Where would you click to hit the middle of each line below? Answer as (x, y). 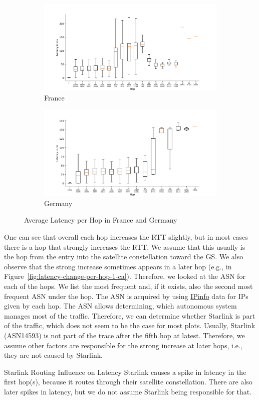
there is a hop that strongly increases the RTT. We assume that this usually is (125, 246)
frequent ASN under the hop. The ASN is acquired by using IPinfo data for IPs (126, 296)
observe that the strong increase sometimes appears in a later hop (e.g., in (118, 266)
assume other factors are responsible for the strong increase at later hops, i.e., (123, 345)
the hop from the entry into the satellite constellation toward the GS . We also (124, 257)
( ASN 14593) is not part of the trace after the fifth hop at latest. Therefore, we (124, 335)
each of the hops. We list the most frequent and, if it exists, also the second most (128, 286)
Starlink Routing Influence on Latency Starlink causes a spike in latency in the (125, 372)
